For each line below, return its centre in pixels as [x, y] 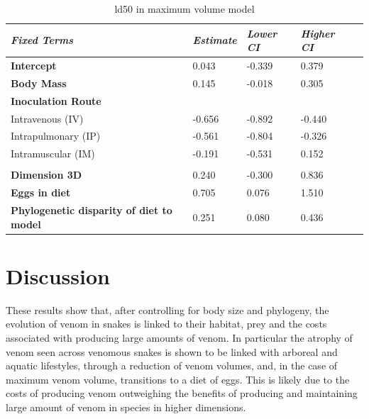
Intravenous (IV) [47, 118]
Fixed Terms [42, 40]
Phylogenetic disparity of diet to [92, 210]
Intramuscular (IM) [53, 153]
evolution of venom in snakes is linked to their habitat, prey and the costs [166, 324]
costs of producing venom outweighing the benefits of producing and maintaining [182, 393]
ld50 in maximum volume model [184, 9]
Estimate [215, 40]
